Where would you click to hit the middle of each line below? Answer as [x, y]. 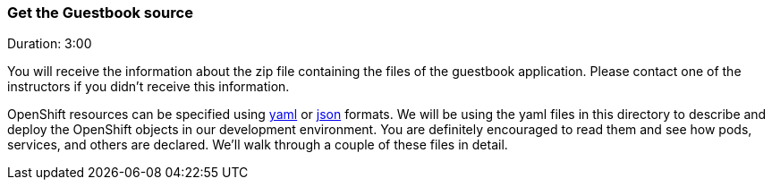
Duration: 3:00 [50, 44]
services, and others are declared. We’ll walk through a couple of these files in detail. [258, 145]
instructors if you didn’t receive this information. [148, 87]
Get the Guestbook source [100, 13]
